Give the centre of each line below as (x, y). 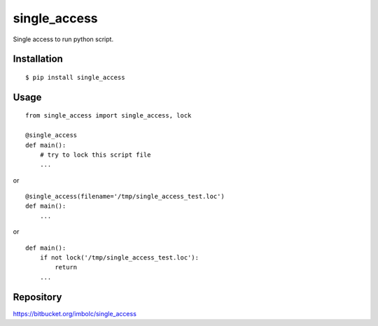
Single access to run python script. (63, 39)
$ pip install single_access (75, 77)
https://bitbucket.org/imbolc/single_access (75, 313)
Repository (37, 297)
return (66, 267)
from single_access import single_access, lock (108, 116)
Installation (38, 59)
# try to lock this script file (95, 155)
